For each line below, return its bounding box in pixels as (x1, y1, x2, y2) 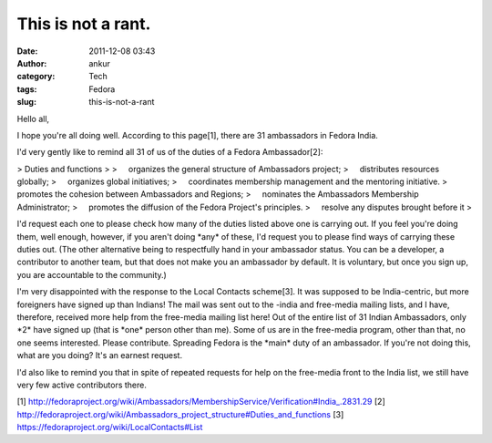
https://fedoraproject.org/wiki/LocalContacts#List (16, 422, 203, 433)
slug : (16, 97, 36, 108)
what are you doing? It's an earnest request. (16, 350, 182, 361)
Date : (16, 46, 38, 57)
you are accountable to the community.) (16, 269, 168, 280)
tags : (16, 83, 37, 95)
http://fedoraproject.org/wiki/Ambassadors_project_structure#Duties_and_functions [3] (16, 408, 344, 419)
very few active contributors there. (16, 379, 148, 390)
